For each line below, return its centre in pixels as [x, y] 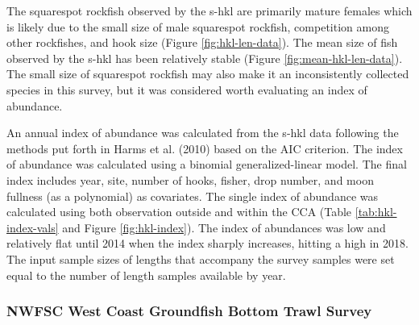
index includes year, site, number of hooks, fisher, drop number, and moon [190, 179]
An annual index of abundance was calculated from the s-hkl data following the [203, 133]
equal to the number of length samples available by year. [146, 275]
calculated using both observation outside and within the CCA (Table [179, 212]
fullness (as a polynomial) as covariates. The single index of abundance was [193, 196]
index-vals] [33, 227]
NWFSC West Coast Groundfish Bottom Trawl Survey [189, 311]
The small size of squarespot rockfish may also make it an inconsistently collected [208, 74]
